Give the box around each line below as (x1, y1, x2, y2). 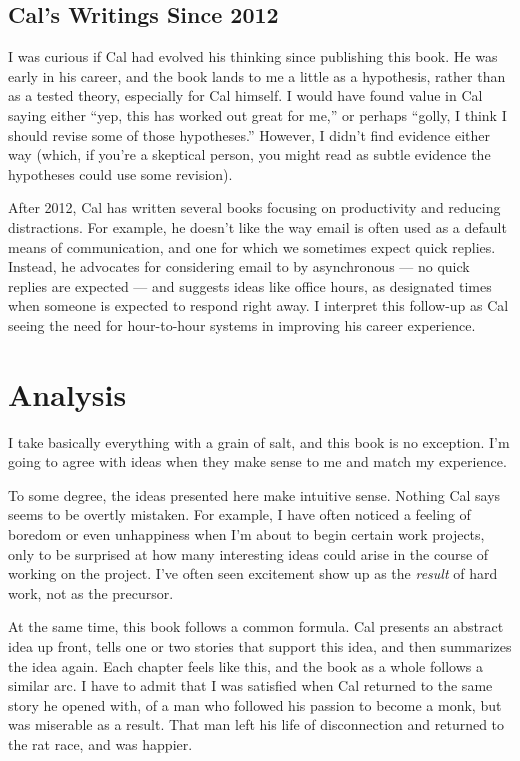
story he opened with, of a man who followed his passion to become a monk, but (8, 694, 502, 715)
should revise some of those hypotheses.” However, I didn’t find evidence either (8, 124, 490, 145)
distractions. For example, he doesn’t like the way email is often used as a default (8, 216, 507, 237)
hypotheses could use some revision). (8, 163, 233, 184)
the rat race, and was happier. (8, 733, 193, 754)
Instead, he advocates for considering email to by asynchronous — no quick (8, 256, 470, 277)
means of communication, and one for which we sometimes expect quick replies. (8, 236, 496, 257)
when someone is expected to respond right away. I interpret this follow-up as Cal (8, 295, 509, 316)
